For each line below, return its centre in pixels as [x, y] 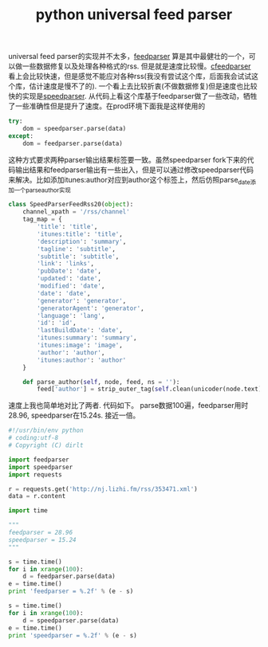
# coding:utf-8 [33, 438]
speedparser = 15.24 [43, 539]
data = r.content [37, 496]
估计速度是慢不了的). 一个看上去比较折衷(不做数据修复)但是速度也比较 [143, 86]
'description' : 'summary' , [82, 241]
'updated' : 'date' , [69, 279]
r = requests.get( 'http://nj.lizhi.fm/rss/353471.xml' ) [103, 489]
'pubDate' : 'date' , [69, 271]
